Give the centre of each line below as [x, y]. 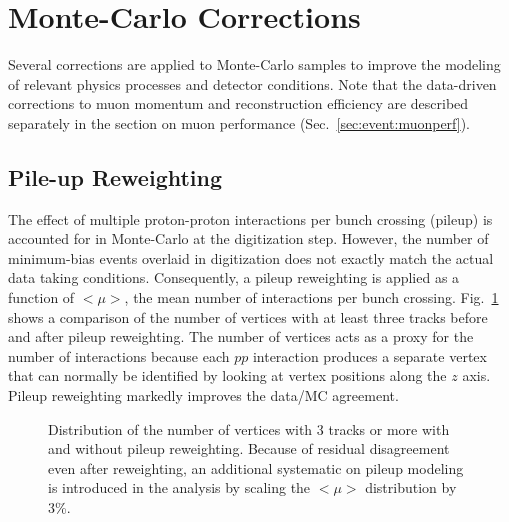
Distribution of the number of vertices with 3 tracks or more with [249, 428]
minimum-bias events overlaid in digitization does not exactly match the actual [251, 257]
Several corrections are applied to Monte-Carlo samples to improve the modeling [254, 64]
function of [41, 297]
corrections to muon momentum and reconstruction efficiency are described [238, 103]
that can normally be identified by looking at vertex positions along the [227, 375]
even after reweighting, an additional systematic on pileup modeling [256, 467]
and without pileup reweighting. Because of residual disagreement [249, 448]
